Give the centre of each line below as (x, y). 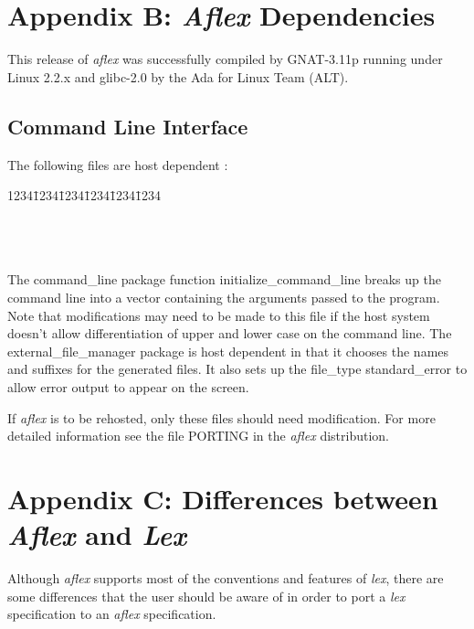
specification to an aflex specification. (112, 614)
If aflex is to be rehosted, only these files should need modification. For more (221, 417)
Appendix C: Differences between (223, 499)
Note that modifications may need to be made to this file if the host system (219, 315)
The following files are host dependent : (118, 164)
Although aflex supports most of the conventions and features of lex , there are (226, 578)
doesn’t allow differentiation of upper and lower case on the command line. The (230, 333)
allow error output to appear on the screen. (128, 387)
